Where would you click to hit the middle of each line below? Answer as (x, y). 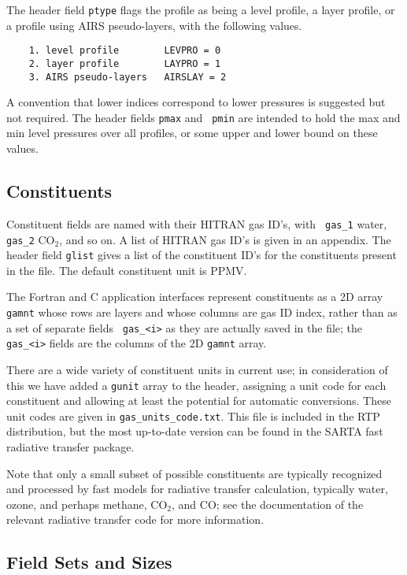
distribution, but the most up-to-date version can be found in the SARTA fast (195, 431)
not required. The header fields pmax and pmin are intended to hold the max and (203, 117)
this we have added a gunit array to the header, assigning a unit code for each (196, 385)
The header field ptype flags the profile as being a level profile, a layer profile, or (201, 9)
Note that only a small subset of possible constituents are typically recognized (194, 473)
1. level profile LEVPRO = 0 (125, 51)
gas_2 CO (31, 239)
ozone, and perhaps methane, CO (87, 504)
